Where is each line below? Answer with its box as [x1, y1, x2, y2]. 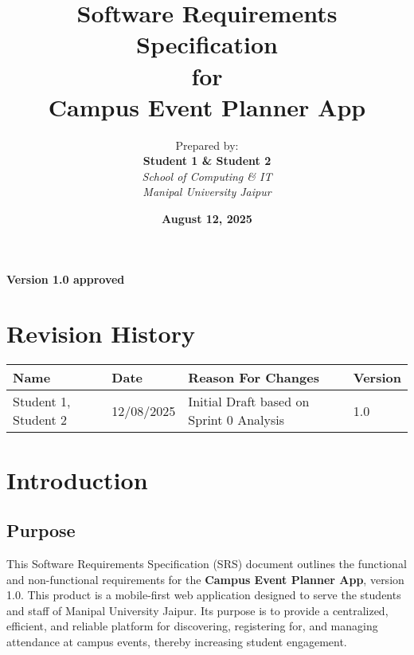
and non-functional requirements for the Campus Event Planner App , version [6, 571, 404, 587]
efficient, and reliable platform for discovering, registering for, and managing [6, 618, 378, 634]
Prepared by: [175, 136, 239, 153]
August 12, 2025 [162, 210, 252, 227]
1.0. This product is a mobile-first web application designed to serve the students [6, 586, 401, 603]
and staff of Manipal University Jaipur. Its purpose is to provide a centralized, [6, 602, 389, 618]
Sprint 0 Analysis [188, 410, 285, 429]
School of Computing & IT [142, 167, 272, 184]
